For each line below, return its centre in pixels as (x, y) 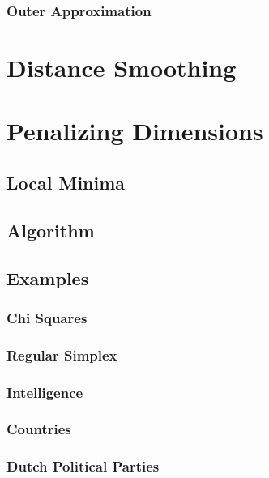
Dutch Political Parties (83, 466)
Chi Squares (47, 317)
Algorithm (51, 230)
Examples (48, 277)
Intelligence (45, 392)
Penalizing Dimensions (135, 131)
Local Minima (66, 182)
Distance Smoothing (122, 68)
